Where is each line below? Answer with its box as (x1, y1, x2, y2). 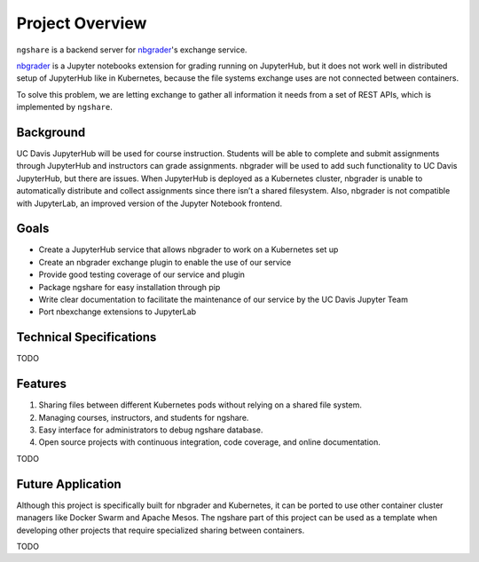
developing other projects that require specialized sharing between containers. (16, 525, 305, 535)
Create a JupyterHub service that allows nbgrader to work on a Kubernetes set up (38, 244, 339, 255)
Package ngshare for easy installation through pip (38, 281, 221, 292)
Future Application (16, 476, 122, 492)
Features (16, 376, 67, 392)
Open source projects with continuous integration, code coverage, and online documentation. (38, 437, 381, 447)
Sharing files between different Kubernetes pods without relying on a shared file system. (38, 400, 363, 410)
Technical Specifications (16, 329, 157, 345)
